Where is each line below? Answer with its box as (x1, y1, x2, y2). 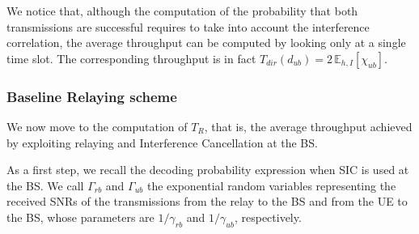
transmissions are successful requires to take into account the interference (6, 18, 370, 35)
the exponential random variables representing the (146, 177, 396, 194)
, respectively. (234, 208, 302, 225)
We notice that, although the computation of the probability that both (6, 2, 358, 19)
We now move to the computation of (6, 118, 188, 134)
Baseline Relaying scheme (6, 86, 177, 106)
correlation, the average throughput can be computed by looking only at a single (6, 34, 406, 51)
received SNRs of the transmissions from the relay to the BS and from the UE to (6, 193, 408, 210)
